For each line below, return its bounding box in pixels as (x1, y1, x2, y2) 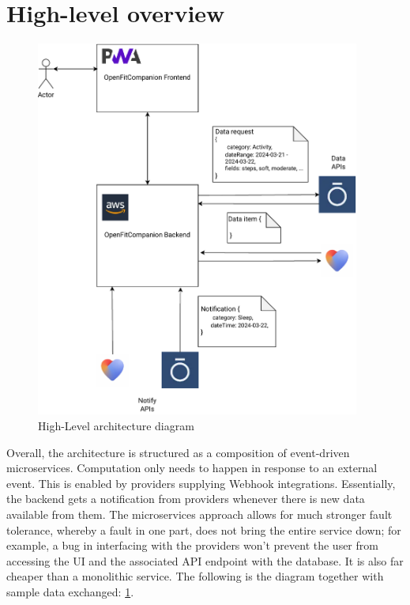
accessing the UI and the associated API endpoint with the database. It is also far (6, 552, 404, 569)
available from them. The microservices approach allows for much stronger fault (6, 505, 393, 522)
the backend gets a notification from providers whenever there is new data (6, 490, 365, 507)
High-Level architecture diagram (38, 417, 194, 433)
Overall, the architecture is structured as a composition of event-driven (6, 444, 350, 460)
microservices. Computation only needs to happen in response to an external (6, 459, 378, 476)
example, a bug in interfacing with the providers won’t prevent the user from (6, 537, 378, 554)
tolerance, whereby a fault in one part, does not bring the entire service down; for (6, 521, 401, 538)
